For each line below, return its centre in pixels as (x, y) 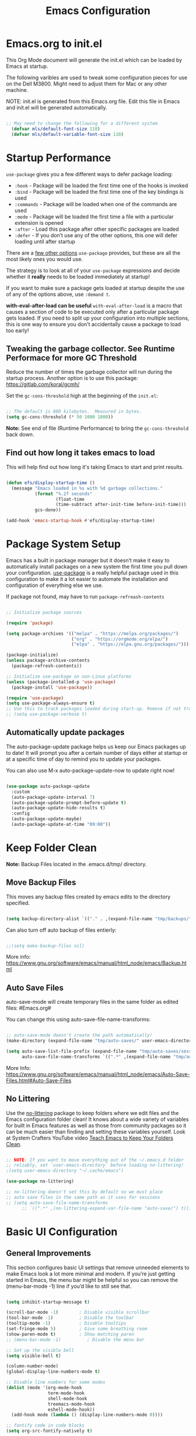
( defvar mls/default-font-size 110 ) (56, 129)
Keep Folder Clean (52, 848)
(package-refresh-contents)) (47, 666)
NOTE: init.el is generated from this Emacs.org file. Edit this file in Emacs (93, 101)
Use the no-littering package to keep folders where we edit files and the (92, 1113)
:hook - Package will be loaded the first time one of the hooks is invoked (101, 185)
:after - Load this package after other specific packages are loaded (97, 229)
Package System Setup (64, 544)
